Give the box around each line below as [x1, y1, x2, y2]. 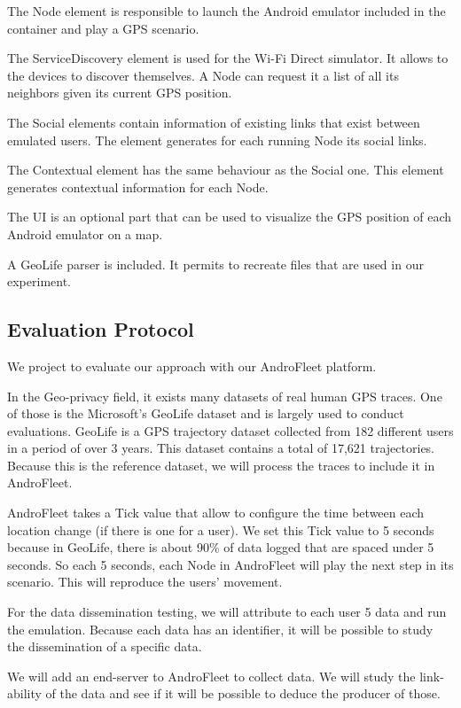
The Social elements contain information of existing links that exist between [7, 113, 420, 131]
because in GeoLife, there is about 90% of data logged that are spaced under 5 [7, 538, 434, 556]
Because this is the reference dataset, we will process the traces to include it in [7, 455, 435, 474]
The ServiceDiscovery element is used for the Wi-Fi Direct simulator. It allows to [7, 49, 449, 67]
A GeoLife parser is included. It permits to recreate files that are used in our [7, 254, 424, 273]
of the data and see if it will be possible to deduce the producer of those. [45, 684, 441, 703]
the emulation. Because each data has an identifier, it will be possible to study [7, 619, 434, 638]
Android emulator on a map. [7, 224, 163, 243]
